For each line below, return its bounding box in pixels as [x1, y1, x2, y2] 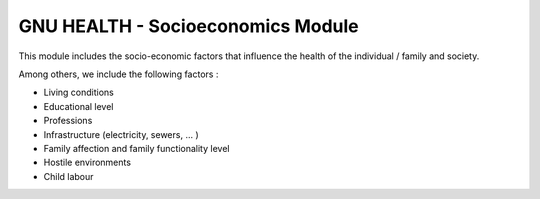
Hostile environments [43, 156, 132, 169]
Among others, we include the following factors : [18, 68, 219, 80]
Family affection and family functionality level [43, 142, 230, 154]
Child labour [43, 170, 94, 182]
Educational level [43, 100, 114, 112]
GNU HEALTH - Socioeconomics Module [18, 15, 359, 37]
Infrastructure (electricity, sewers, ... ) [43, 128, 199, 140]
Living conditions [43, 86, 115, 99]
